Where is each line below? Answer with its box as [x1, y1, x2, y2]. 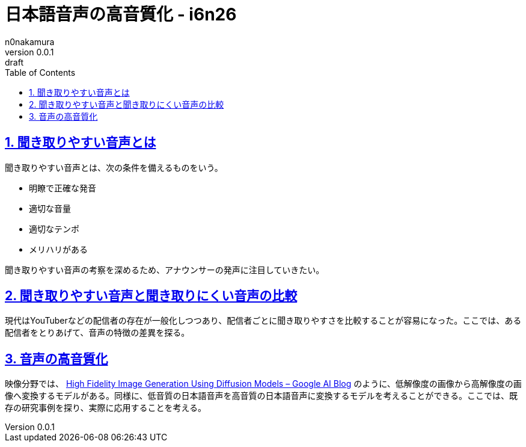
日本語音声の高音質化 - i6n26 [5, 4, 237, 25]
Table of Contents [5, 67, 76, 78]
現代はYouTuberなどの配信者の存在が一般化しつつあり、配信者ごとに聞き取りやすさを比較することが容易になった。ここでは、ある [5, 315, 522, 326]
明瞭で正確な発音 [29, 182, 96, 193]
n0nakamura [5, 36, 55, 47]
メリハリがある [29, 244, 88, 254]
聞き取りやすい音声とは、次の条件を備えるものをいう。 [5, 162, 223, 173]
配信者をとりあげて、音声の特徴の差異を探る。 [5, 327, 190, 338]
